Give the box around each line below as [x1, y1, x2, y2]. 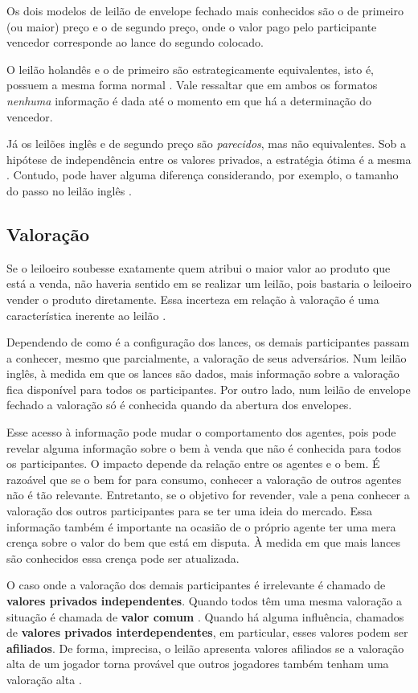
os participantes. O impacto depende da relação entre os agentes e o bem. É [6, 455, 380, 472]
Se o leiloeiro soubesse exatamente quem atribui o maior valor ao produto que [6, 259, 391, 276]
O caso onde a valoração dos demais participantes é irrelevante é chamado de [6, 576, 386, 593]
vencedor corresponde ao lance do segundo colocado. [6, 34, 264, 51]
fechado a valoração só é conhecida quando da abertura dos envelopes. [6, 396, 352, 413]
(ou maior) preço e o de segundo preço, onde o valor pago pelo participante [6, 18, 377, 35]
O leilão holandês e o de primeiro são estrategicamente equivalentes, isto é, [6, 60, 374, 77]
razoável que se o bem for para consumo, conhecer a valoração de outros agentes [6, 470, 402, 487]
